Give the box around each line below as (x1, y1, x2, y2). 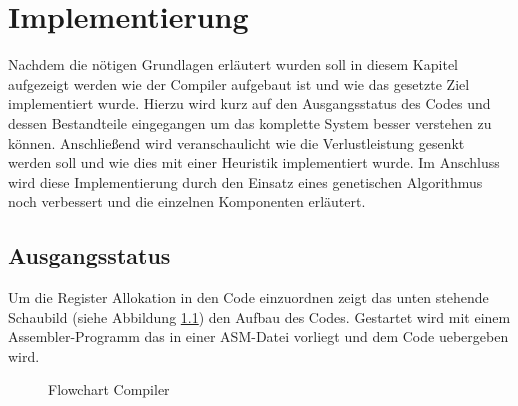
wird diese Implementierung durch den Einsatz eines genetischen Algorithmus (8, 171, 483, 192)
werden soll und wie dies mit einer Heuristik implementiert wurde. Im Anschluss (8, 152, 500, 173)
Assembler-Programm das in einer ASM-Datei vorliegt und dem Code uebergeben (8, 326, 509, 347)
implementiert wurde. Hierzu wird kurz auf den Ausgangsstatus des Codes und (8, 93, 491, 114)
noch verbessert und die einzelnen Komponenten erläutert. (8, 191, 366, 212)
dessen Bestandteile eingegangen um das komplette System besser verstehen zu (8, 112, 492, 133)
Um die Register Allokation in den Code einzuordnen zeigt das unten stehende (8, 287, 489, 308)
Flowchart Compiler (48, 379, 170, 400)
